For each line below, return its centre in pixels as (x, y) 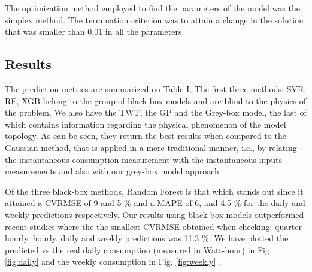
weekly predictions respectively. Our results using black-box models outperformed (155, 214)
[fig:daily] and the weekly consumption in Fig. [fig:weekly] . (113, 262)
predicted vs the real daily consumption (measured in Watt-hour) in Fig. (138, 250)
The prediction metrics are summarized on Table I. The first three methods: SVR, (156, 88)
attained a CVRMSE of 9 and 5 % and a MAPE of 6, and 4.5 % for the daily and (155, 203)
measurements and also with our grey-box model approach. (113, 171)
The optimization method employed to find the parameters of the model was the (152, 8)
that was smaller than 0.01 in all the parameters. (95, 31)
